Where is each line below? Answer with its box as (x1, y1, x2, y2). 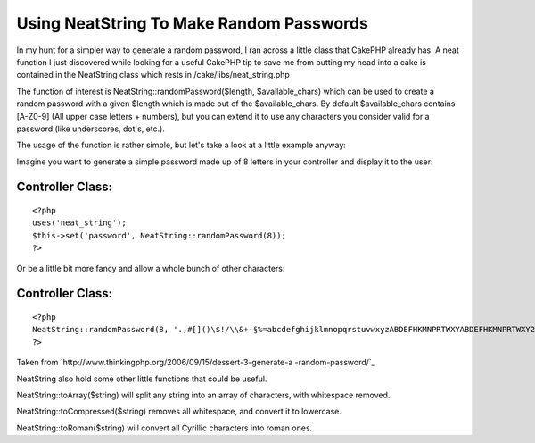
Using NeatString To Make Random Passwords (16, 13, 369, 33)
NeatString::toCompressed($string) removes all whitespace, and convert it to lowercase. (16, 406, 342, 417)
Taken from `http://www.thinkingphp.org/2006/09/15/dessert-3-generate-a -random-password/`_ (16, 357, 375, 368)
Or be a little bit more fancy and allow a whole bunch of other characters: (16, 263, 285, 273)
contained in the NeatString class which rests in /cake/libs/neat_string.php (16, 70, 290, 80)
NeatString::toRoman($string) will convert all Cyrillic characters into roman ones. (16, 422, 313, 433)
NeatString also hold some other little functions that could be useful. (16, 373, 267, 384)
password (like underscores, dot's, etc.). (16, 123, 165, 134)
